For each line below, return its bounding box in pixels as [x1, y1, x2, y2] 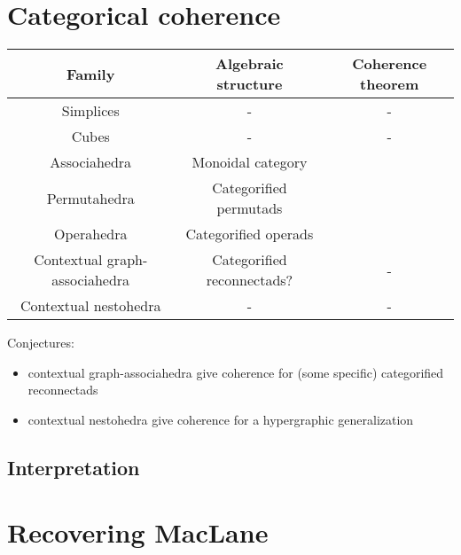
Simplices [61, 100, 120, 121]
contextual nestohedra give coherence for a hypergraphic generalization [27, 410, 414, 428]
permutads [216, 198, 283, 219]
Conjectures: [7, 333, 74, 352]
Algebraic [215, 53, 284, 74]
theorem [360, 74, 419, 95]
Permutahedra [46, 187, 135, 208]
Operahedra [54, 223, 128, 245]
